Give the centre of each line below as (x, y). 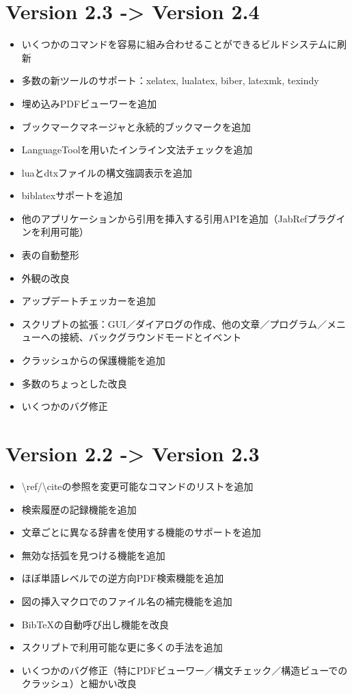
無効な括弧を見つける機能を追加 (93, 555)
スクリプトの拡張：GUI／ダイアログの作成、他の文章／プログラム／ (174, 323)
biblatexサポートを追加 (72, 195)
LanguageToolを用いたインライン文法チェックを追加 (137, 150)
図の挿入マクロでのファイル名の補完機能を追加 (127, 601)
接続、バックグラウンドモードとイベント (151, 337)
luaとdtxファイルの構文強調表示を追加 (107, 172)
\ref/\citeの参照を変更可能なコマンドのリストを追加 (137, 486)
